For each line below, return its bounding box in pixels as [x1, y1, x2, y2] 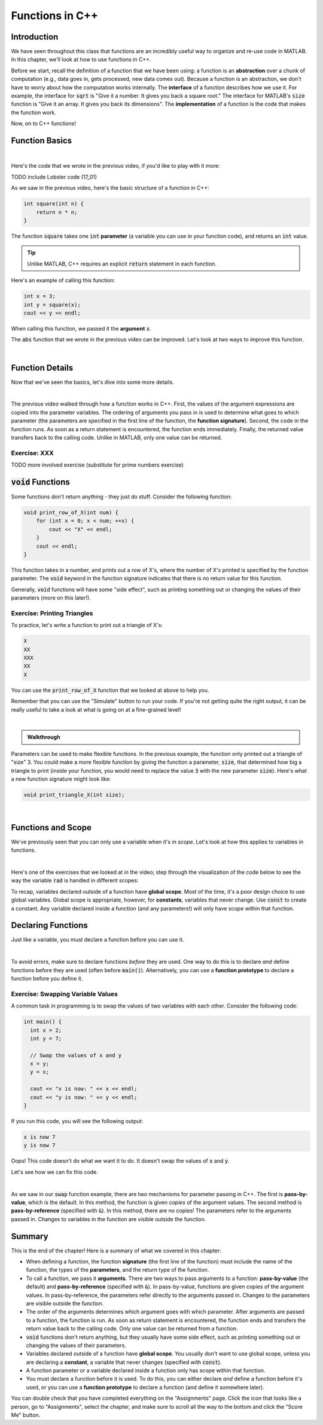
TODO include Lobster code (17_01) [11, 173, 97, 180]
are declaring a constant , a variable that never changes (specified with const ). [26, 1359, 222, 1366]
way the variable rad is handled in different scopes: [11, 877, 139, 884]
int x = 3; [23, 293, 56, 299]
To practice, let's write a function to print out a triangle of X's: [11, 622, 163, 629]
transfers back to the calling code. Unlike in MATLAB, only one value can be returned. [11, 434, 223, 441]
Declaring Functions [11, 920, 88, 931]
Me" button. [11, 1411, 41, 1419]
